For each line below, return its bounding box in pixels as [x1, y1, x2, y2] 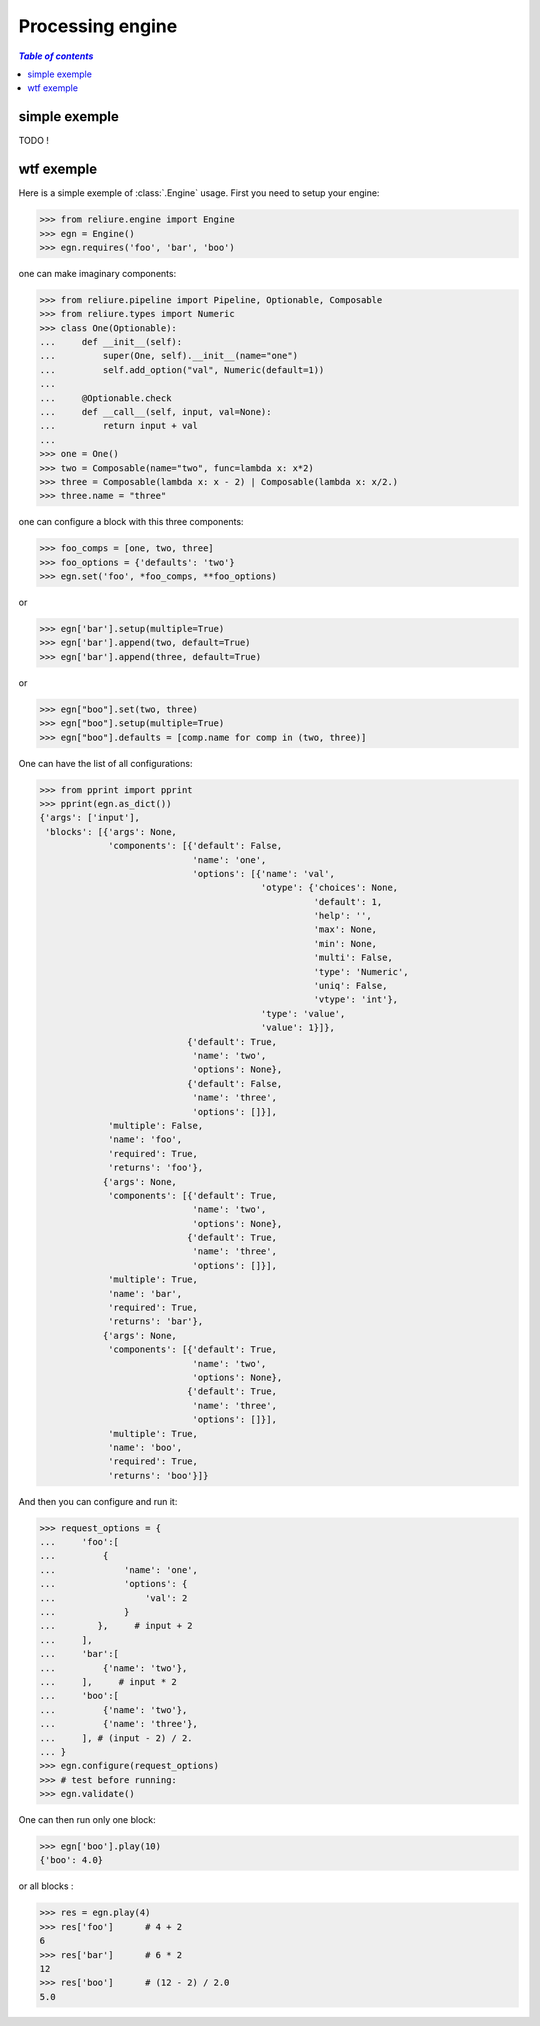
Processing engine [18, 15, 178, 37]
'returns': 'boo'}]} [108, 1470, 209, 1481]
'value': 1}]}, [260, 1022, 335, 1034]
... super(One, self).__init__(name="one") [39, 350, 299, 362]
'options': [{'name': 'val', [192, 868, 335, 879]
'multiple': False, [108, 1120, 204, 1131]
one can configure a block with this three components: [18, 516, 244, 528]
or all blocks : [18, 1880, 74, 1892]
